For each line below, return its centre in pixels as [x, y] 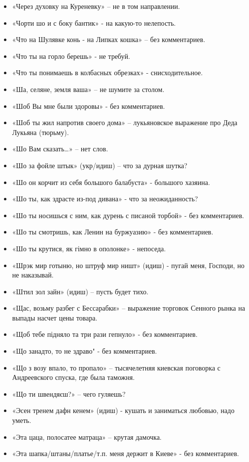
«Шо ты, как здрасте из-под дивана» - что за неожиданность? [105, 199]
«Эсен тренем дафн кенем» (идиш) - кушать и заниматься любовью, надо [123, 410]
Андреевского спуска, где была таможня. [73, 377]
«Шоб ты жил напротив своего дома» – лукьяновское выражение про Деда [125, 122]
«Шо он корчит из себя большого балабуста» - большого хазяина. [111, 182]
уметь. [22, 420]
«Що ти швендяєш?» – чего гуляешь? [69, 393]
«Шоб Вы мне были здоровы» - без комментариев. [89, 106]
